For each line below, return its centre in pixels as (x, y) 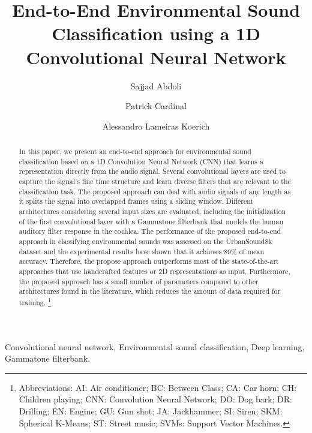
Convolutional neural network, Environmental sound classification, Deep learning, (155, 346)
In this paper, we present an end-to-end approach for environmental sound (135, 151)
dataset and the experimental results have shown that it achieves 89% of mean (142, 251)
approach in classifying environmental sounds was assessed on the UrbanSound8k (145, 241)
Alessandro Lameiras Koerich (156, 126)
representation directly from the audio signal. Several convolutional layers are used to (152, 171)
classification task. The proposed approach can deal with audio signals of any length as (155, 191)
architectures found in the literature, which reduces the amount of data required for (150, 291)
